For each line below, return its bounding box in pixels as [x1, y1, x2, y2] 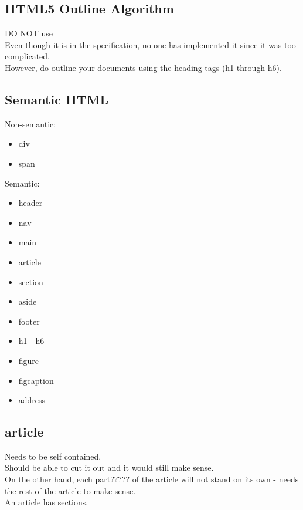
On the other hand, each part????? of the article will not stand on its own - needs [5, 473, 299, 485]
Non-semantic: [5, 117, 56, 130]
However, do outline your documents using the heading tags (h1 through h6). [5, 61, 282, 73]
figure [18, 354, 39, 366]
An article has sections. [5, 496, 88, 508]
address [18, 394, 46, 406]
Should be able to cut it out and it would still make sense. [5, 461, 214, 474]
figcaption [18, 374, 54, 386]
